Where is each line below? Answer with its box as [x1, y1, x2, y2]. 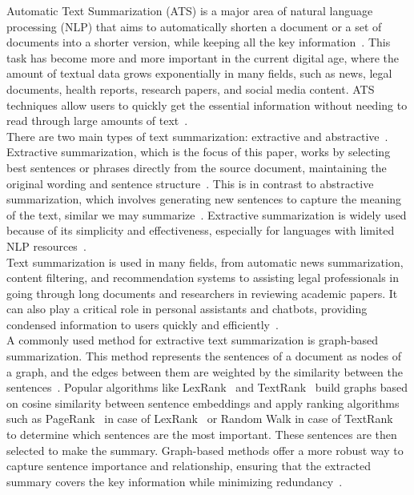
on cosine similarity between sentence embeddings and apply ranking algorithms [6, 394, 400, 411]
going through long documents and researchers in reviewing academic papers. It [6, 284, 398, 301]
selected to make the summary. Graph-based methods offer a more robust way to [6, 441, 404, 458]
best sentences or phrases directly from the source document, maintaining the [6, 159, 387, 175]
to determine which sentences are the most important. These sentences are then [6, 426, 397, 443]
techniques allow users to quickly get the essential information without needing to [6, 96, 408, 113]
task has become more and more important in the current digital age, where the [6, 49, 399, 66]
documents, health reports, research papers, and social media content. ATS [6, 80, 375, 97]
